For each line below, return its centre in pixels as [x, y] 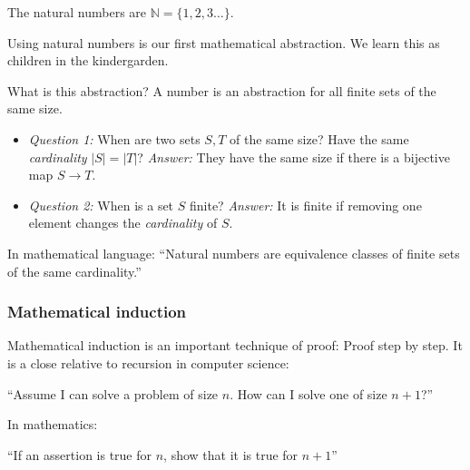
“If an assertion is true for [80, 454]
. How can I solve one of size [308, 393]
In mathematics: [53, 424]
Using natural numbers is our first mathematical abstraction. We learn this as [224, 42]
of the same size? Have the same [319, 138]
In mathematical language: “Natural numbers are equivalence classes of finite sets [234, 253]
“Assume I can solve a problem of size [113, 393]
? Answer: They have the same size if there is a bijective [294, 157]
